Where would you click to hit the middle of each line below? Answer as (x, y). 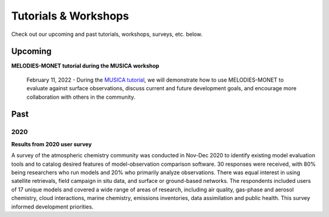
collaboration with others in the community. (81, 97)
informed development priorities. (52, 207)
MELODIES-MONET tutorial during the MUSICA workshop (85, 66)
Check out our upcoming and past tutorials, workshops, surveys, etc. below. (107, 34)
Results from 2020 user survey (51, 144)
